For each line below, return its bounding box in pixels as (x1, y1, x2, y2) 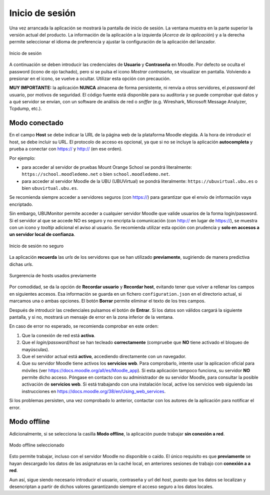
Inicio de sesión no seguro (9, 243, 64, 249)
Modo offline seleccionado (9, 442, 64, 448)
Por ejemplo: (9, 155, 35, 161)
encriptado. (9, 201, 33, 207)
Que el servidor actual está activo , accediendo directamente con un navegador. (21, 353, 186, 359)
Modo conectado (9, 119, 63, 127)
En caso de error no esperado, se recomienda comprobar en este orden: (9, 323, 159, 329)
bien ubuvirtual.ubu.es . (21, 185, 78, 191)
